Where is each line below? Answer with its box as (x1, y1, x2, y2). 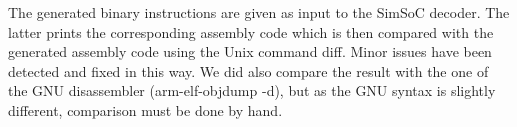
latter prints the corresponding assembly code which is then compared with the (8, 21, 494, 42)
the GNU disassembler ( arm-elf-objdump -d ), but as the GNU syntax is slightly (8, 80, 496, 101)
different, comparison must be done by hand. (8, 99, 283, 120)
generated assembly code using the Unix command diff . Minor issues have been (8, 41, 492, 62)
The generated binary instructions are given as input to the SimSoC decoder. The (8, 2, 510, 22)
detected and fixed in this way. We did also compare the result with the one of (8, 60, 489, 81)
